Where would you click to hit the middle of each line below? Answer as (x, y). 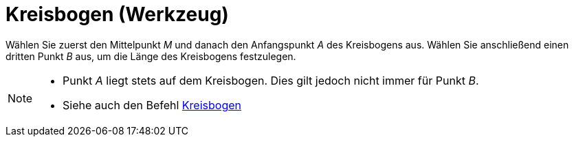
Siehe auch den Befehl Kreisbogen (152, 105)
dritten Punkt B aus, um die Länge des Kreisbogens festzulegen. (151, 56)
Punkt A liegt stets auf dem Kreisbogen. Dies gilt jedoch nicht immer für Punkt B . (271, 80)
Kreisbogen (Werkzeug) (117, 14)
